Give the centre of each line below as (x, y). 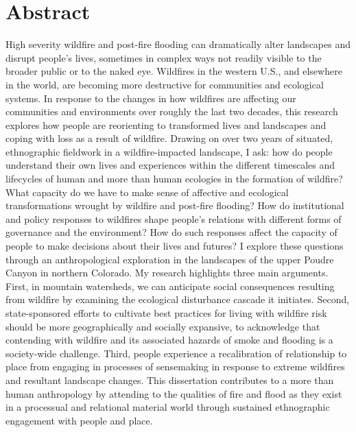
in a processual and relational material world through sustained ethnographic (168, 407)
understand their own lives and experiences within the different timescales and (170, 165)
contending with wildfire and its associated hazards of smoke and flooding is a (169, 340)
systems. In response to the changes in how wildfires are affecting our (151, 98)
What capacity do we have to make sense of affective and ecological (147, 192)
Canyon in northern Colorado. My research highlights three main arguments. (167, 273)
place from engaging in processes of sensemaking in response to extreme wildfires (175, 367)
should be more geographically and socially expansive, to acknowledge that (163, 326)
